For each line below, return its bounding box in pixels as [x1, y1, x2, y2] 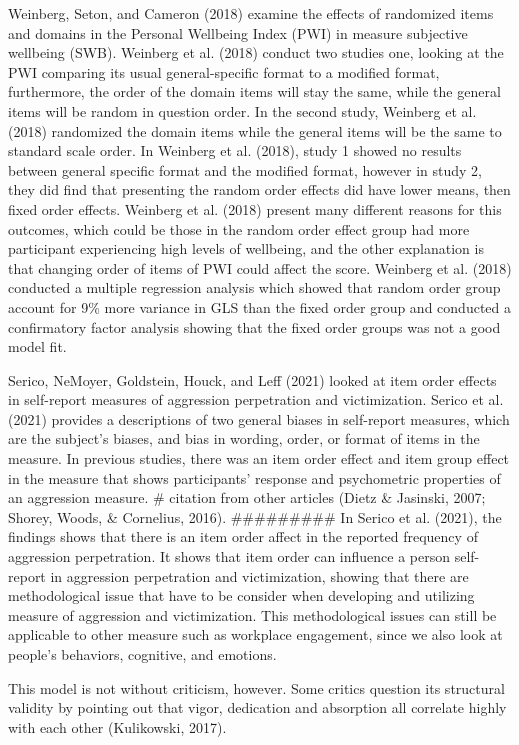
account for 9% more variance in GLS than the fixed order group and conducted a [8, 296, 511, 317]
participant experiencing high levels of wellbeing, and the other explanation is [8, 238, 484, 259]
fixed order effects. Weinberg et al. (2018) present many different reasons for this [8, 198, 502, 219]
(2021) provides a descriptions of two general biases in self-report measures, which [8, 408, 510, 429]
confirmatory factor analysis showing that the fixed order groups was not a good [8, 316, 501, 337]
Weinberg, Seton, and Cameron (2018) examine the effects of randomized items [8, 3, 494, 23]
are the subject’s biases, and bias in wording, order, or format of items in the [8, 428, 480, 449]
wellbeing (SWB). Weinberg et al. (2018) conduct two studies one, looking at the [8, 42, 504, 63]
